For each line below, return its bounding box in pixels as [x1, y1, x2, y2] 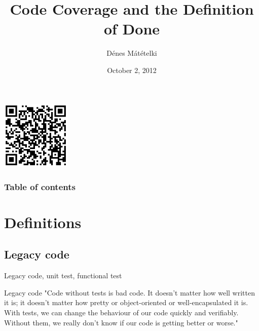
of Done [103, 18, 160, 39]
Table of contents [4, 180, 76, 193]
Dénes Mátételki [106, 48, 157, 58]
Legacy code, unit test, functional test [4, 270, 122, 281]
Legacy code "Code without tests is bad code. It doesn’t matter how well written [4, 287, 255, 298]
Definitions [4, 211, 82, 232]
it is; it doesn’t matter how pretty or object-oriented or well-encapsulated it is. [4, 297, 248, 308]
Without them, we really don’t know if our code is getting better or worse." [4, 317, 238, 327]
